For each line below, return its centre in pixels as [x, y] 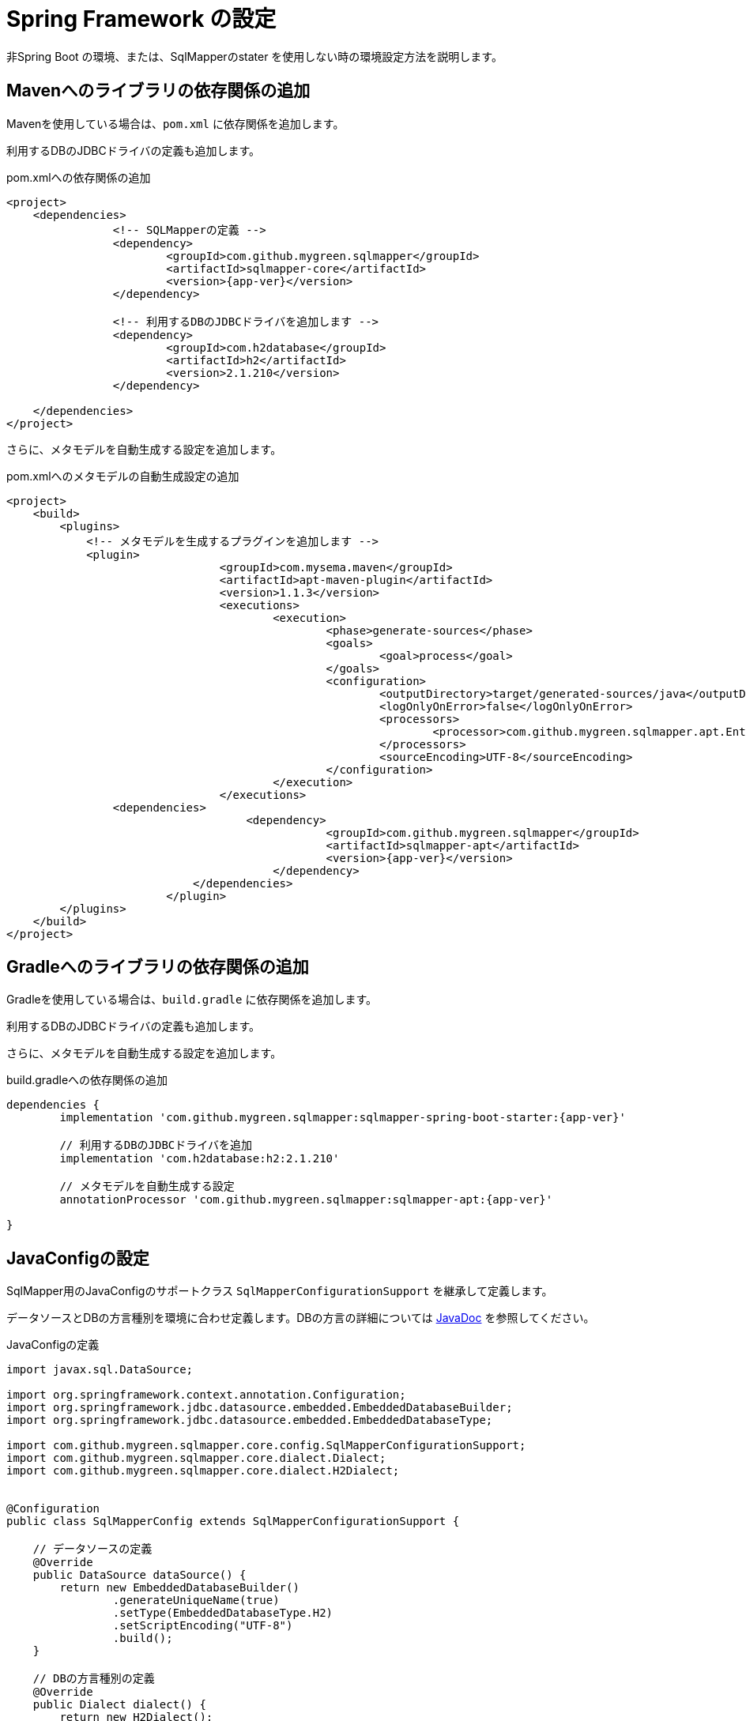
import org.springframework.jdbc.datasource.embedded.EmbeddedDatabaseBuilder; [260, 1408]
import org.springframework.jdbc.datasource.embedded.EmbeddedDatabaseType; [250, 1420]
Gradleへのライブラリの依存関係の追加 [158, 967]
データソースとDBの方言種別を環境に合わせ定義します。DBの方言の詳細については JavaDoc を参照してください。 [301, 1318]
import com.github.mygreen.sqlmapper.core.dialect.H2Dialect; [203, 1471]
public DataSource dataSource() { [139, 1575]
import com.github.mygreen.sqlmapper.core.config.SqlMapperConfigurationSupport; [266, 1446]
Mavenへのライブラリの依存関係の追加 [158, 91]
